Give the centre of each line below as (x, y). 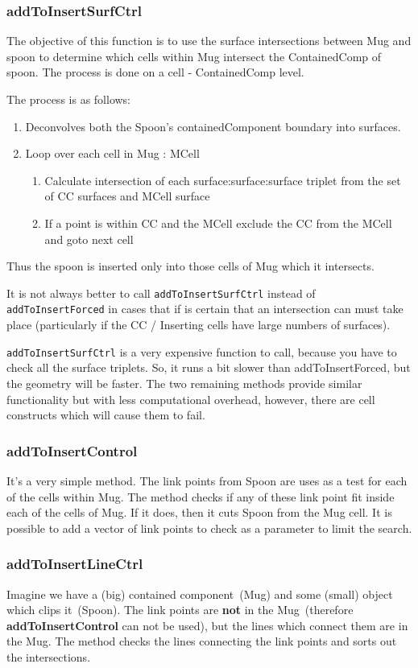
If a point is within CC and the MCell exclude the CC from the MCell (218, 223)
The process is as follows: (68, 99)
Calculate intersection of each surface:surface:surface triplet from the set (223, 180)
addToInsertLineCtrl (75, 564)
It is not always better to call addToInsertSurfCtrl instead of (161, 293)
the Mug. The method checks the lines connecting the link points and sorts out (202, 641)
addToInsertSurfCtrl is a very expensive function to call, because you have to (202, 351)
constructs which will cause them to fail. (106, 415)
